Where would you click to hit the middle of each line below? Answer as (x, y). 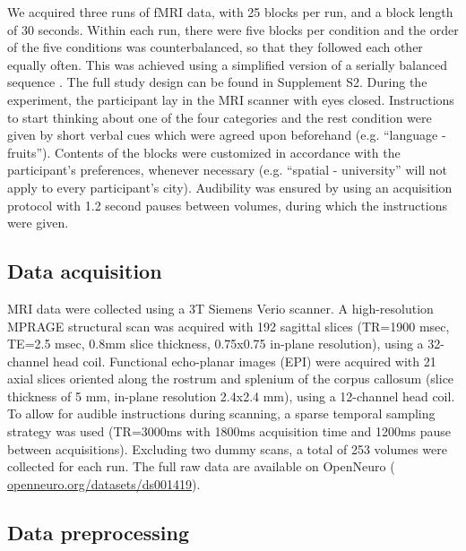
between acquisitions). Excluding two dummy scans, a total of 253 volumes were (227, 448)
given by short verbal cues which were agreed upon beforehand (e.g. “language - (227, 135)
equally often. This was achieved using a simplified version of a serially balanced (227, 64)
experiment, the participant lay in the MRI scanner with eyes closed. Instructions (231, 99)
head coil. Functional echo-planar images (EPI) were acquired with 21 (244, 361)
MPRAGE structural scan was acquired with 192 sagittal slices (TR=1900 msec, (229, 326)
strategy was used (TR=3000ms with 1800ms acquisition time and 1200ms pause (229, 431)
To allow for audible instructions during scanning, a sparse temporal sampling (221, 413)
